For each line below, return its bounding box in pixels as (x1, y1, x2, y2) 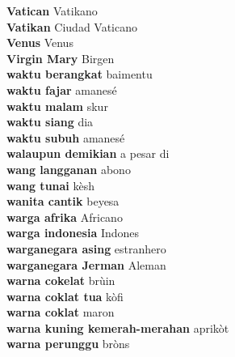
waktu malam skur (6, 97, 108, 114)
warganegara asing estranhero (6, 240, 166, 257)
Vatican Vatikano (6, 2, 98, 19)
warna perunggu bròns (6, 335, 130, 352)
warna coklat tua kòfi (6, 287, 124, 304)
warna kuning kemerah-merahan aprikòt (6, 319, 229, 336)
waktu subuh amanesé (6, 129, 125, 146)
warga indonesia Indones (6, 224, 140, 241)
